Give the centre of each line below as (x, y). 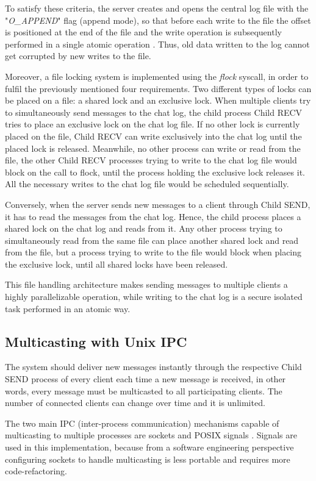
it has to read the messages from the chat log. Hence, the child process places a (153, 216)
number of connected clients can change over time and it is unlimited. (135, 403)
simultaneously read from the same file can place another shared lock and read (152, 240)
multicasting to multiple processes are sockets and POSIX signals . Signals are (151, 435)
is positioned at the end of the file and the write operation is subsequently (143, 32)
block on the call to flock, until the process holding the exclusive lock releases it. (155, 172)
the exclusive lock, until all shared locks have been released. (117, 264)
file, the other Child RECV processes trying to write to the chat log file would (151, 160)
